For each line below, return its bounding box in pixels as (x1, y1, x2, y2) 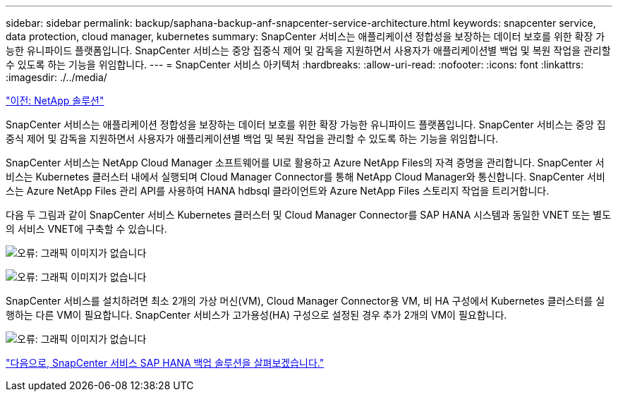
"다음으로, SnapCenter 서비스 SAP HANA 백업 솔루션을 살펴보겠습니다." (6, 357, 325, 369)
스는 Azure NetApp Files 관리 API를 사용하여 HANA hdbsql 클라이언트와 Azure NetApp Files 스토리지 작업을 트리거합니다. (6, 185, 550, 197)
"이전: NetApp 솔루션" (6, 94, 104, 106)
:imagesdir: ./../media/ (6, 71, 107, 83)
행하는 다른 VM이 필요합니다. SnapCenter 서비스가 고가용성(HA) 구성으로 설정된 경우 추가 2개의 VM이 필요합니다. (6, 309, 507, 321)
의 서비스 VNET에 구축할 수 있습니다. (6, 223, 167, 235)
